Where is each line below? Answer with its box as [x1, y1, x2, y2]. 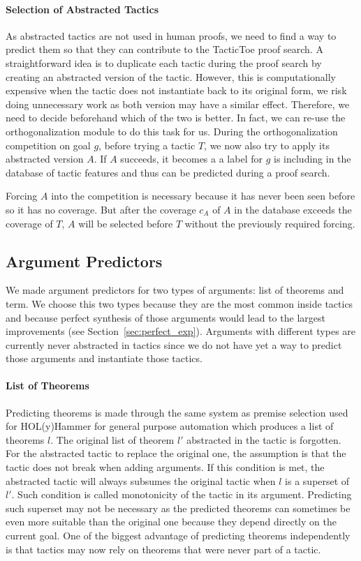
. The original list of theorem [50, 432, 175, 447]
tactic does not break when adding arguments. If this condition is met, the [6, 460, 325, 474]
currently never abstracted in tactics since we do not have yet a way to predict [6, 337, 342, 352]
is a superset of [285, 473, 350, 488]
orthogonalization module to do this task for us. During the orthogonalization [6, 124, 338, 138]
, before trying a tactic [98, 137, 196, 152]
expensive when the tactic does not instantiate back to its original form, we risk [6, 83, 347, 98]
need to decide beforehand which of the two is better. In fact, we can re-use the [6, 110, 346, 125]
